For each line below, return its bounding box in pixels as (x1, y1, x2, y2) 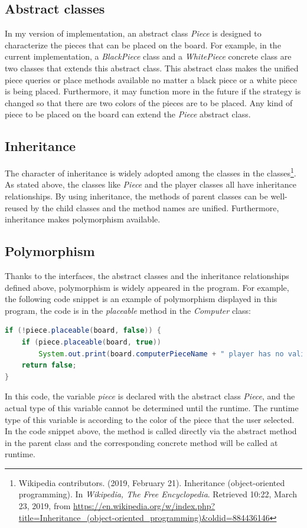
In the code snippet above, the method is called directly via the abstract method (5, 425, 297, 437)
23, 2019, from (18, 500, 71, 512)
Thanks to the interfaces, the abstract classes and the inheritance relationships (5, 269, 289, 281)
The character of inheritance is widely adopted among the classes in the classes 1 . (5, 165, 296, 179)
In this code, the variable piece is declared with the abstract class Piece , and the (5, 390, 295, 402)
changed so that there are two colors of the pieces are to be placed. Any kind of (5, 96, 293, 109)
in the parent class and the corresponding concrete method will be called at (5, 436, 278, 448)
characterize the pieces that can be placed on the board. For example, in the (5, 38, 281, 51)
